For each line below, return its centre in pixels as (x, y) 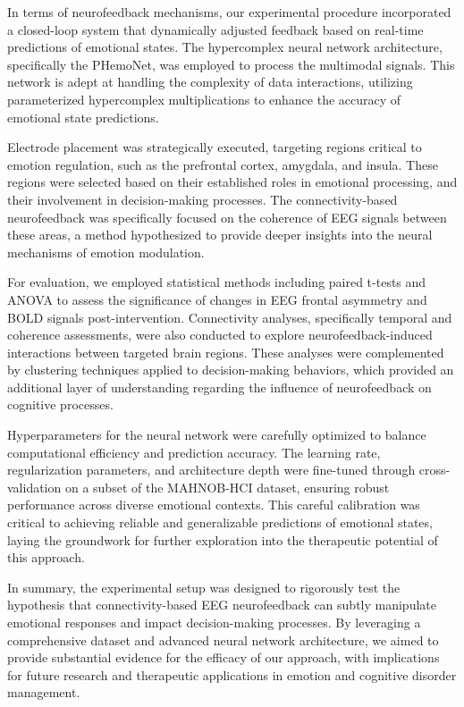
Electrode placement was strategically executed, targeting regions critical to (215, 147)
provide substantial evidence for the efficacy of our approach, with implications (224, 657)
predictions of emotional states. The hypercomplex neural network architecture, (225, 47)
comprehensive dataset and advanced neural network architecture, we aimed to (223, 640)
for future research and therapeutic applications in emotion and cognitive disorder (232, 674)
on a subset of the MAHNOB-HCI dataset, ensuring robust (227, 487)
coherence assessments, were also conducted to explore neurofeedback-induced (220, 335)
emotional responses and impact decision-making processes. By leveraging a (214, 622)
